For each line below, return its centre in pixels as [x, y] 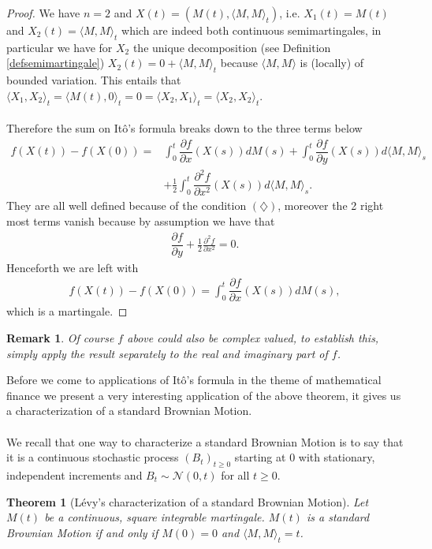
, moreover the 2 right [331, 205]
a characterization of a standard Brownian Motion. [129, 411]
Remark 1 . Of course [60, 338]
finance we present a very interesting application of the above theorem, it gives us [204, 395]
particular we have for [60, 47]
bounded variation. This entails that [94, 80]
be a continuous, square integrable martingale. [155, 517]
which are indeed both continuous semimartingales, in [251, 30]
